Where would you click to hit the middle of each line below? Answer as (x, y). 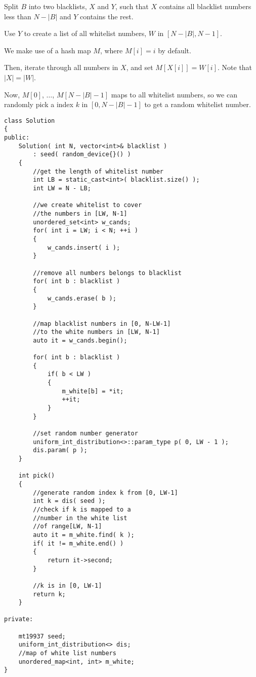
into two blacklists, (58, 6)
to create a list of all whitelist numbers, (85, 33)
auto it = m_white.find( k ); (84, 535)
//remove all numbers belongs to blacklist (107, 273)
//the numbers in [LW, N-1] (80, 213)
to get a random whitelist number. (198, 104)
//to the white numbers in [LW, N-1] (96, 332)
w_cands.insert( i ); (84, 247)
